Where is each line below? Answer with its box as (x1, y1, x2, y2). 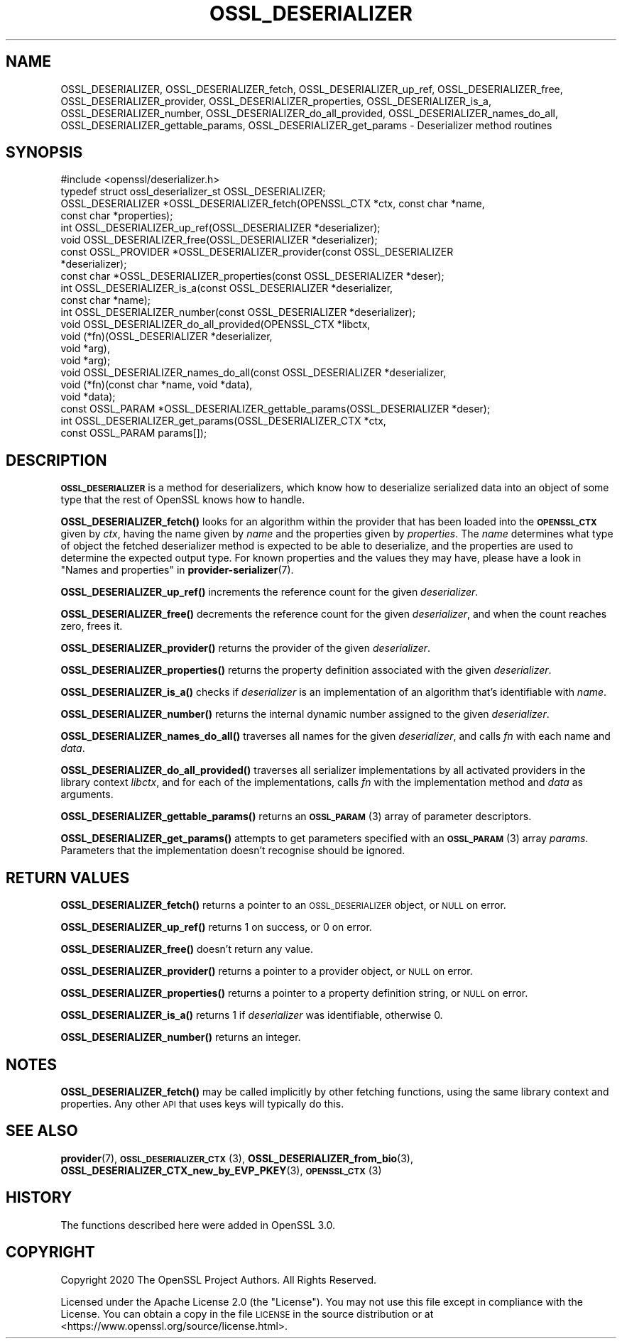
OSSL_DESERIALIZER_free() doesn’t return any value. (60, 943, 313, 956)
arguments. (60, 788, 114, 801)
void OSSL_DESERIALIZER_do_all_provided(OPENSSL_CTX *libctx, (60, 318, 371, 331)
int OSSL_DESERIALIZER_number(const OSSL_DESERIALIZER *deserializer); (60, 306, 416, 319)
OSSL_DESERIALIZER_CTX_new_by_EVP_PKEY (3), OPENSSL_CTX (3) (60, 1164, 382, 1176)
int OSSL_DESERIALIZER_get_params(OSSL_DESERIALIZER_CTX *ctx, (60, 415, 386, 427)
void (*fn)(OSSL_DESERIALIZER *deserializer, (60, 330, 273, 343)
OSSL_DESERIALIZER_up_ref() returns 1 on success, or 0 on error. (60, 921, 372, 934)
